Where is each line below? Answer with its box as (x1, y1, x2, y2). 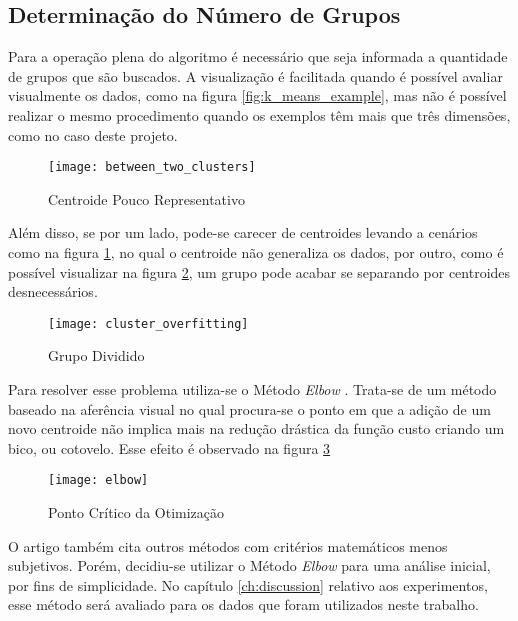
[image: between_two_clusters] (48, 160, 256, 175)
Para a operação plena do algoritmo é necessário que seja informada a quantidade (8, 46, 508, 67)
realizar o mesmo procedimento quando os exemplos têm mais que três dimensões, (8, 104, 511, 125)
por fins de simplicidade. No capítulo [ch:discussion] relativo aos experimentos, (8, 574, 488, 595)
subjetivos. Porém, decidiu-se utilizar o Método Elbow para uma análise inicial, (8, 555, 491, 576)
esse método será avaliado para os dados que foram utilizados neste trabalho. (8, 594, 479, 615)
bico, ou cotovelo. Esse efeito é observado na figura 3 (8, 437, 331, 458)
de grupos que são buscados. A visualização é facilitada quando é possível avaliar (8, 65, 503, 86)
